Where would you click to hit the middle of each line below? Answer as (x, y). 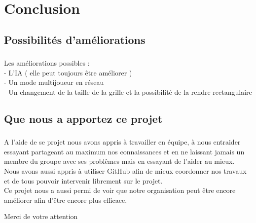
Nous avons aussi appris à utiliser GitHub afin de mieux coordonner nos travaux (125, 170)
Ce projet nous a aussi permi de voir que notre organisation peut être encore (120, 190)
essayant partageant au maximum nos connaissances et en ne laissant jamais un (124, 151)
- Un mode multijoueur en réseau (54, 82)
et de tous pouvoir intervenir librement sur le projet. (83, 180)
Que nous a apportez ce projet (83, 118)
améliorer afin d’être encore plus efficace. (66, 200)
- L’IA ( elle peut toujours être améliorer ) (68, 72)
